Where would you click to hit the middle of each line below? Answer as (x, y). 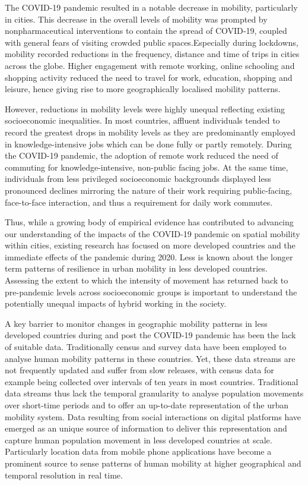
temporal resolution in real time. (64, 475)
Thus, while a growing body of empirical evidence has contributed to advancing (149, 222)
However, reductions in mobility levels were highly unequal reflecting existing (145, 108)
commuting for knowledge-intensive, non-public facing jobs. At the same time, (147, 167)
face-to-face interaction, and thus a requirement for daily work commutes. (139, 202)
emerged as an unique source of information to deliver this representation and (146, 428)
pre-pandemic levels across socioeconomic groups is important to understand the (151, 292)
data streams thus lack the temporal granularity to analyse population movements (154, 393)
